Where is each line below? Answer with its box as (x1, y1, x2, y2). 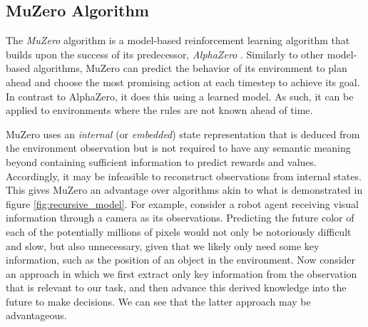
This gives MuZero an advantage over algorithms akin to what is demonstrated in (6, 182, 363, 197)
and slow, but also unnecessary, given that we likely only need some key (6, 238, 320, 253)
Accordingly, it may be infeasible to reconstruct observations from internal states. (6, 168, 362, 183)
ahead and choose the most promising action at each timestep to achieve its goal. (6, 74, 360, 89)
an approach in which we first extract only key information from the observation (6, 266, 357, 281)
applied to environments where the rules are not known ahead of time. (6, 103, 313, 118)
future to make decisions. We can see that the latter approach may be (6, 294, 311, 308)
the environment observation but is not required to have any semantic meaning (6, 140, 351, 155)
